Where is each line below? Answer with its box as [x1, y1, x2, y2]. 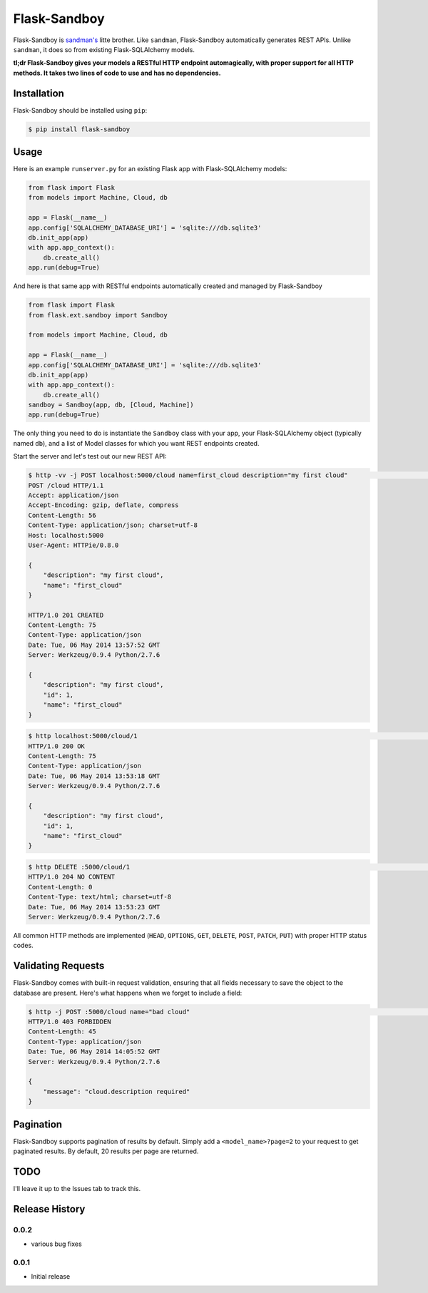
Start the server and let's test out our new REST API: [13, 452, 167, 461]
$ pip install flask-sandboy [28, 125, 131, 133]
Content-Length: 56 [28, 511, 96, 519]
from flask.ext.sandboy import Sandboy [28, 311, 168, 319]
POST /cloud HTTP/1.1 [28, 481, 104, 489]
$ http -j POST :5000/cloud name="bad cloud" [28, 1008, 190, 1016]
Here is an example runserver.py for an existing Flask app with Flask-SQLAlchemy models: [13, 165, 287, 173]
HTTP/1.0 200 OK [28, 742, 86, 750]
